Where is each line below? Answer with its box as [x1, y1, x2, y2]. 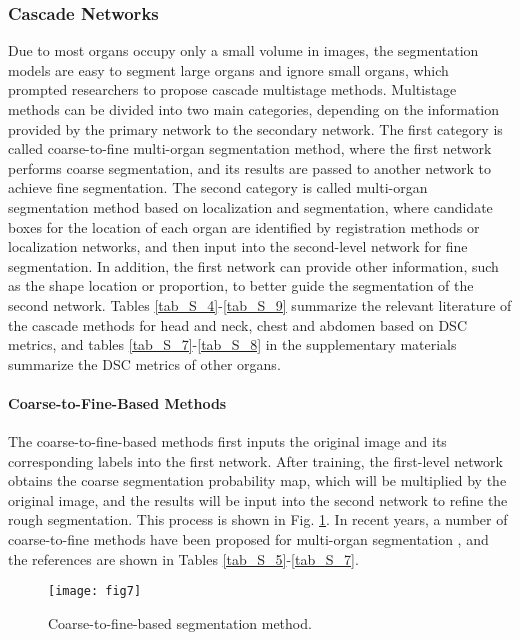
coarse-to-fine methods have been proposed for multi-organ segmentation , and [8, 529, 489, 550]
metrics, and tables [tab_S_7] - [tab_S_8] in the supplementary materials [8, 334, 457, 355]
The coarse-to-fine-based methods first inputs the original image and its [8, 431, 447, 452]
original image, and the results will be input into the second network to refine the [8, 489, 508, 510]
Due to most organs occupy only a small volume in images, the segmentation [8, 40, 479, 61]
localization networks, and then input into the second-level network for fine [8, 236, 468, 257]
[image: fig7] [48, 584, 142, 599]
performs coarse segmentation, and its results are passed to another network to [8, 157, 492, 178]
